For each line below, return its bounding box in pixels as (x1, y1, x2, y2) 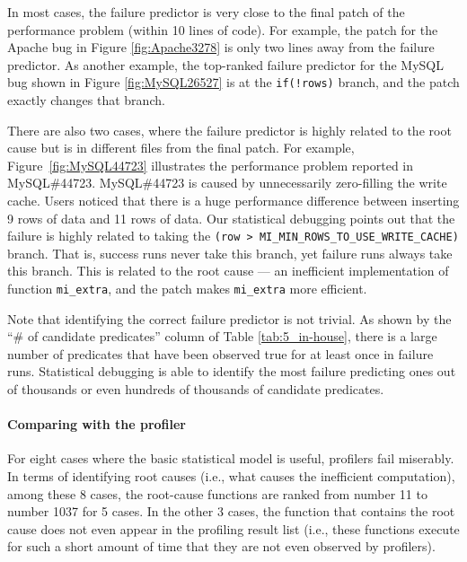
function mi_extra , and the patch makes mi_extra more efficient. (7, 279, 367, 298)
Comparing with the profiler (7, 415, 186, 434)
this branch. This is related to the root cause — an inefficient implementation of (7, 261, 449, 280)
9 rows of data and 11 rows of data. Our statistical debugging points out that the (7, 208, 455, 227)
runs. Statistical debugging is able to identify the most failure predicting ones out (7, 362, 456, 381)
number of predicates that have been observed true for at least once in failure (7, 344, 434, 363)
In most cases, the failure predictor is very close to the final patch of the (7, 3, 405, 21)
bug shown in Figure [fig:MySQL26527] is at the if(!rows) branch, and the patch (7, 73, 460, 92)
